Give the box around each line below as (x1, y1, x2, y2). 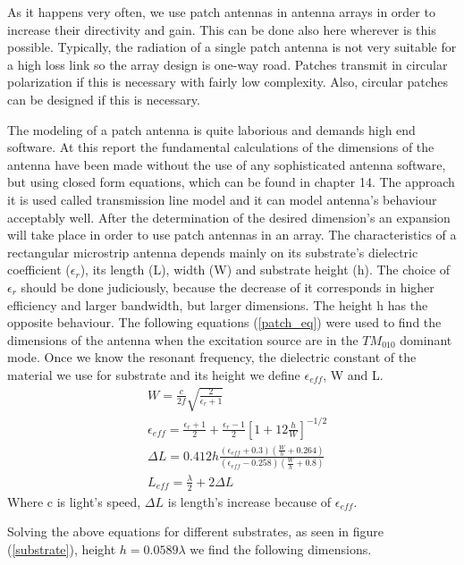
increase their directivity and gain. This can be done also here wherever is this (7, 20, 436, 38)
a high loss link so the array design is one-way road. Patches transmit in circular (7, 55, 448, 73)
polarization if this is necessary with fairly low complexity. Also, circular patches (7, 72, 448, 91)
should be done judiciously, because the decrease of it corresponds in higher (21, 277, 434, 296)
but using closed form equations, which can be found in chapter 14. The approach (7, 173, 455, 191)
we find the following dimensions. (190, 539, 372, 558)
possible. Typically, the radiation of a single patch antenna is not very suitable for (7, 38, 457, 56)
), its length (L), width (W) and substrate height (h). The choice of (80, 260, 451, 279)
